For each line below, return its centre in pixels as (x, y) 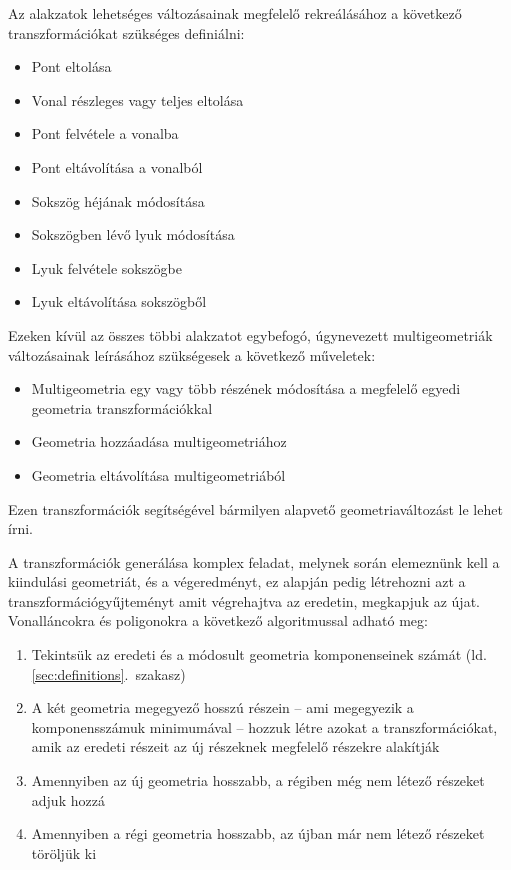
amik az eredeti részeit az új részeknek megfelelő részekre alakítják (235, 746)
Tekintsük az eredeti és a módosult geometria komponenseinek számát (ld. (259, 654)
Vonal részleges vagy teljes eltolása (137, 99)
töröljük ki (64, 852)
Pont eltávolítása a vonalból (117, 166)
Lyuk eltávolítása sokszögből (119, 301)
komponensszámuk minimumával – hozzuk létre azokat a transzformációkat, (264, 726)
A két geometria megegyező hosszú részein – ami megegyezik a (222, 707)
